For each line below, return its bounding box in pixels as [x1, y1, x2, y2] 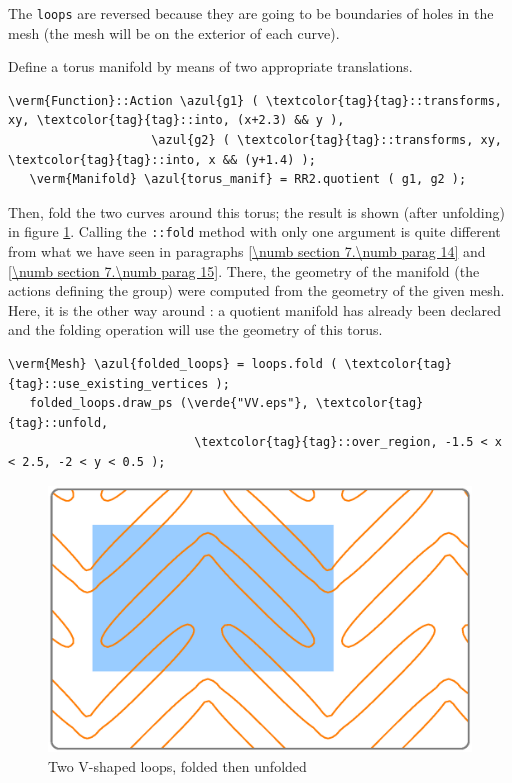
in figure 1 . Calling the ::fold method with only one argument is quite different [8, 221, 501, 242]
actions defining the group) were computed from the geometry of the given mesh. [8, 280, 505, 301]
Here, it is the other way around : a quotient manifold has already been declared [8, 299, 502, 320]
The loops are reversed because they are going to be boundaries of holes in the [8, 3, 494, 23]
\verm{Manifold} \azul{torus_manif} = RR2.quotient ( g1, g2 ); [29, 172, 467, 187]
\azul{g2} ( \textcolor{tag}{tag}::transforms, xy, [151, 133, 502, 148]
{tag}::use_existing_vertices [8, 376, 209, 391]
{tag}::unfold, [8, 415, 109, 430]
